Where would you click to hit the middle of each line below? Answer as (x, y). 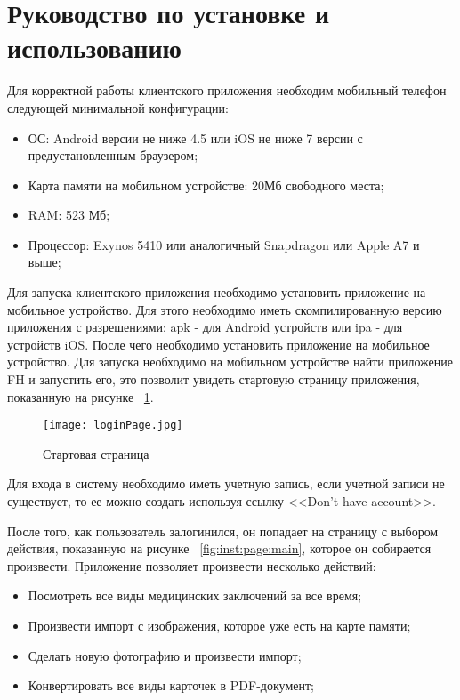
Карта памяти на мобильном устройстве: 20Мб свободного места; (206, 185)
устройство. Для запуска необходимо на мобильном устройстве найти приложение (230, 362)
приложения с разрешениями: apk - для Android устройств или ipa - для (205, 327)
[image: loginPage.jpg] (113, 426)
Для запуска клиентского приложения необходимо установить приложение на (217, 292)
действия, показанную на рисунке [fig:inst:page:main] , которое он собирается (219, 548)
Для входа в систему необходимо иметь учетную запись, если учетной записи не (226, 483)
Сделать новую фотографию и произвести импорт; (165, 655)
